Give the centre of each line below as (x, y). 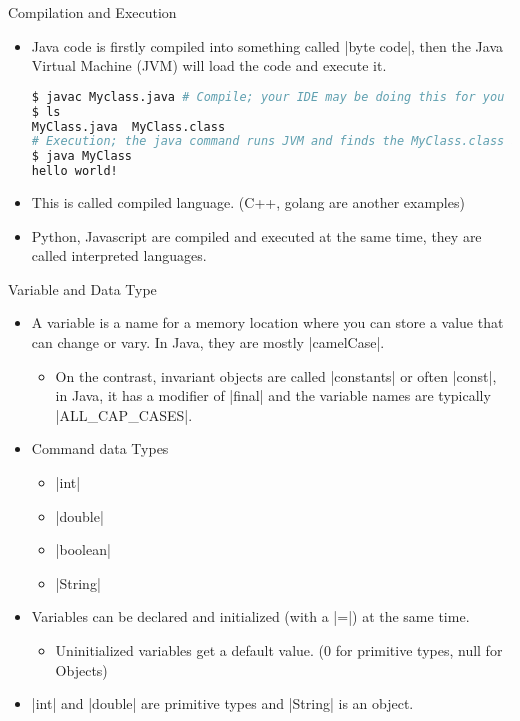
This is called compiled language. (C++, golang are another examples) (248, 202)
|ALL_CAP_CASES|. (124, 414)
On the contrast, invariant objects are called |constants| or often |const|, (276, 375)
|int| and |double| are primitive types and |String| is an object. (222, 703)
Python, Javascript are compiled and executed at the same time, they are (256, 235)
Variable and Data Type (82, 288)
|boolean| (83, 549)
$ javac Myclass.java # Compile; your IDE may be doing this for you (268, 96)
